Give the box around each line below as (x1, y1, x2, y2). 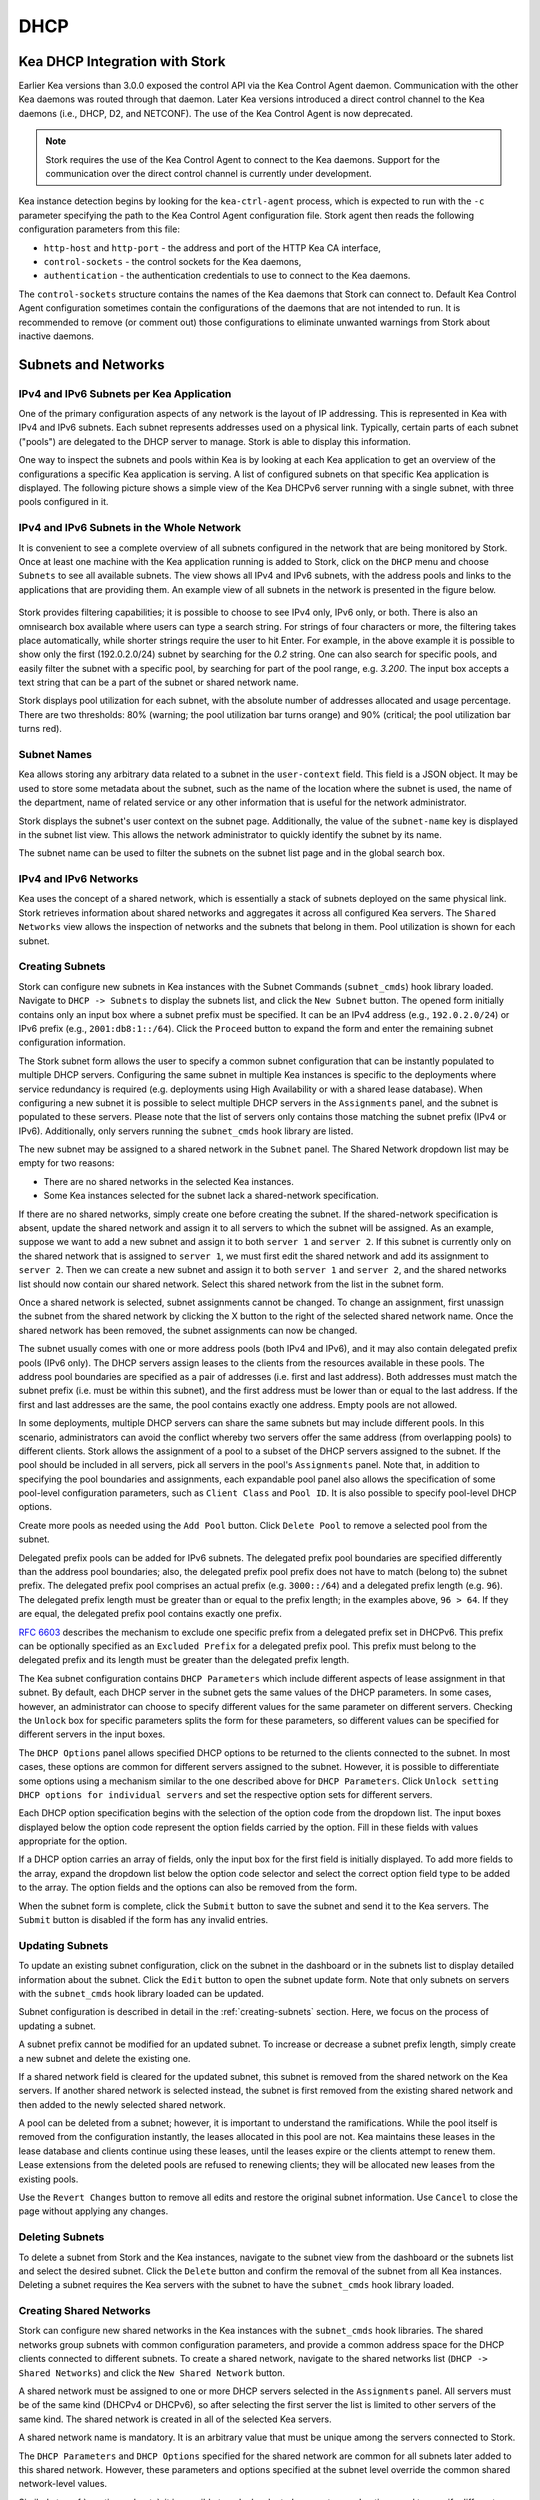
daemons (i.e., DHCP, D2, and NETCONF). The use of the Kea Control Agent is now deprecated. (18, 107, 414, 119)
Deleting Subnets (18, 2230, 105, 2244)
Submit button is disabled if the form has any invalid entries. (18, 1914, 269, 1926)
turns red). (18, 723, 62, 735)
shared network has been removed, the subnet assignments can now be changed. (18, 1324, 358, 1336)
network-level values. (18, 2478, 108, 2490)
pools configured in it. (18, 496, 109, 508)
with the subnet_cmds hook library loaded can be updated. (18, 1987, 265, 1999)
